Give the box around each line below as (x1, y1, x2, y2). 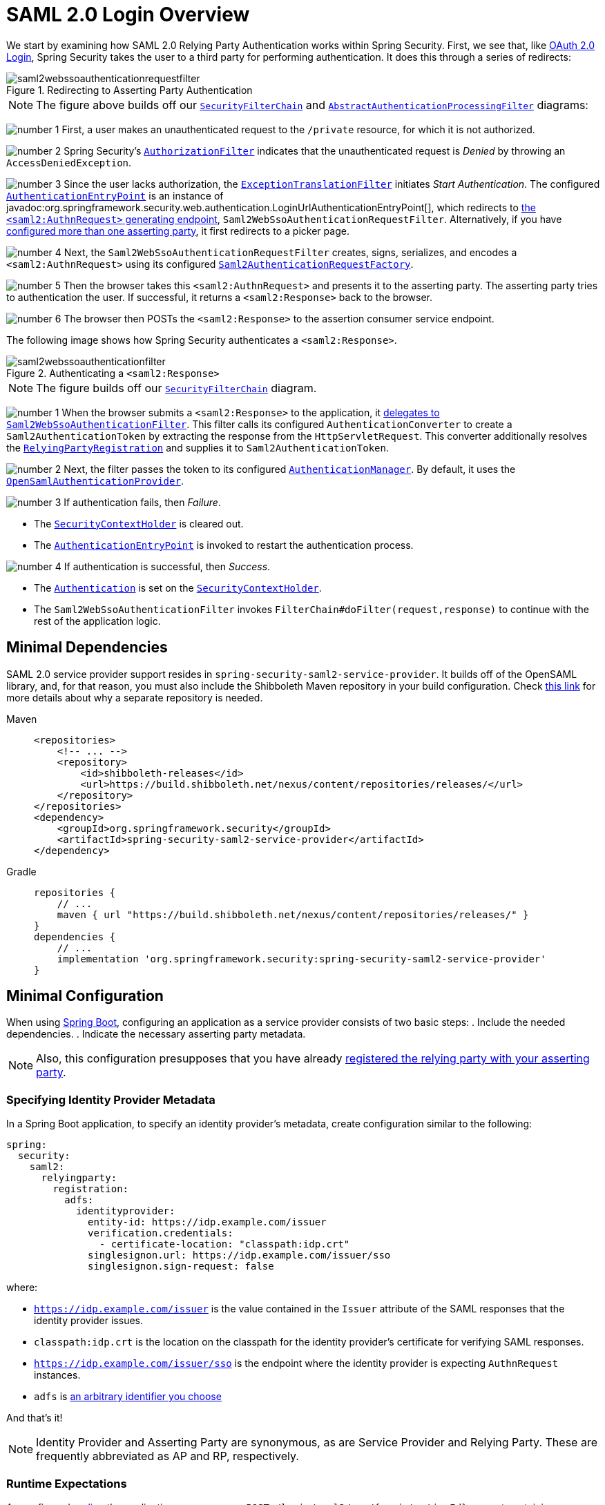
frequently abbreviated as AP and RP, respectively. (36, 1449, 299, 1464)
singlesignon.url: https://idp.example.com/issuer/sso (88, 1250, 391, 1261)
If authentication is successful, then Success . (64, 560, 271, 572)
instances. (34, 1369, 81, 1381)
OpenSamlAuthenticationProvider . (6, 474, 184, 487)
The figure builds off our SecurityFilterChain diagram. (36, 380, 317, 395)
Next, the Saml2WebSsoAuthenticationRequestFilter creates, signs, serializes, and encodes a (64, 246, 517, 258)
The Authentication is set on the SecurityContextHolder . (34, 581, 322, 594)
